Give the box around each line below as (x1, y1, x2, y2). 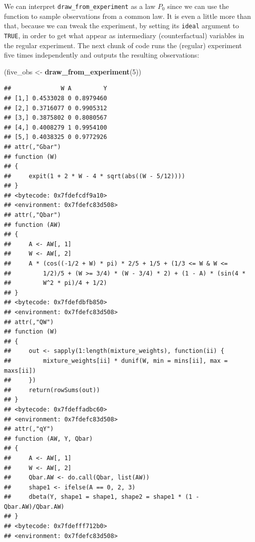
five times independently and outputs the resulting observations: (4, 50, 199, 60)
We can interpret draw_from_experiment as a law (4, 1, 156, 11)
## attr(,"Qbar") (4, 211, 61, 219)
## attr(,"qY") (4, 425, 54, 433)
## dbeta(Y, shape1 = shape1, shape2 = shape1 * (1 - (4, 493, 199, 501)
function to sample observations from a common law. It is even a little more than (4, 10, 251, 21)
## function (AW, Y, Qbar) (4, 435, 93, 442)
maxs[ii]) (4, 367, 36, 374)
